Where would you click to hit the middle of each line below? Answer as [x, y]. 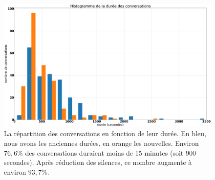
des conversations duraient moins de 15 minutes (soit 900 [110, 152]
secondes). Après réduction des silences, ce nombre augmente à [98, 162]
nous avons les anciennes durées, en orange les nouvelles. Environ [101, 143]
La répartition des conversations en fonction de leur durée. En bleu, [105, 133]
